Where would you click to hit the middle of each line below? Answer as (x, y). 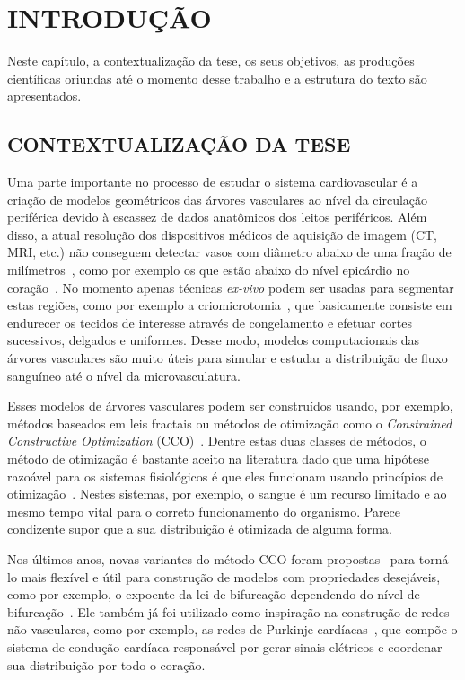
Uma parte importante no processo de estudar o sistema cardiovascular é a (213, 182)
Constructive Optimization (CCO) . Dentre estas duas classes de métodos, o (217, 441)
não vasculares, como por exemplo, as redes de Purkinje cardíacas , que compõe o (232, 629)
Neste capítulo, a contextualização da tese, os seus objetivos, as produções (211, 61)
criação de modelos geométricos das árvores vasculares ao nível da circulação (218, 199)
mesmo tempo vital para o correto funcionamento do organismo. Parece (204, 511)
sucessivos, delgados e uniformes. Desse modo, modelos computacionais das (214, 340)
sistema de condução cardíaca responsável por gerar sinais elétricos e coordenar (225, 646)
